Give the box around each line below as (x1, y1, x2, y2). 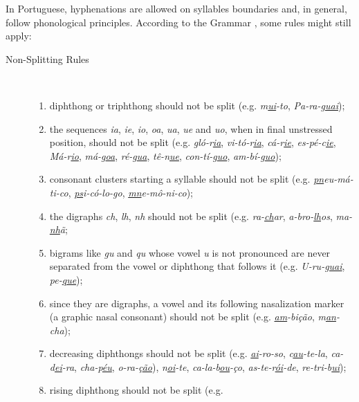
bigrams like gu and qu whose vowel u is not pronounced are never (49, 245, 331, 259)
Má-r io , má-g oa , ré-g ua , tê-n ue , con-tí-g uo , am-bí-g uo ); (49, 148, 282, 163)
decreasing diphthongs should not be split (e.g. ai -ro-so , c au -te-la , (49, 346, 328, 360)
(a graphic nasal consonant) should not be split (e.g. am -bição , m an (49, 309, 336, 324)
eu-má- (324, 172, 353, 186)
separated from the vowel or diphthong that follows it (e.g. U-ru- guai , (49, 259, 345, 273)
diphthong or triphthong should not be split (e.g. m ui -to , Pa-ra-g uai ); (49, 98, 345, 112)
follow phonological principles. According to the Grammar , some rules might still (6, 15, 351, 29)
